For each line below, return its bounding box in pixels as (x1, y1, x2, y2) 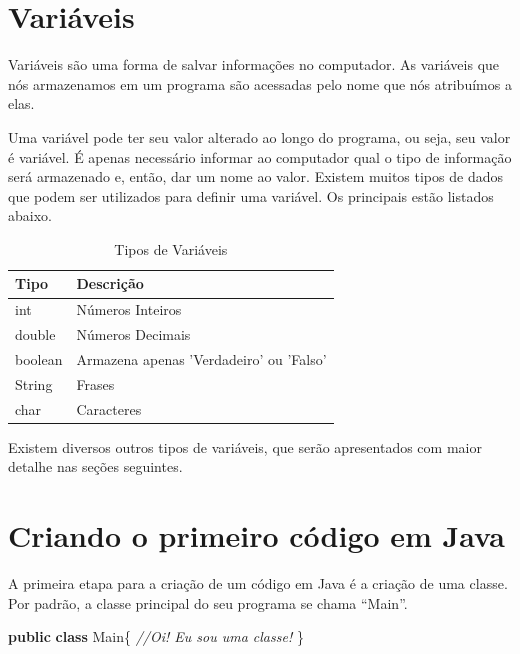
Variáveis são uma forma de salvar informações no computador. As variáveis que (8, 54, 500, 75)
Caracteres (76, 398, 142, 419)
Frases (76, 373, 115, 394)
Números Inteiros (76, 299, 182, 320)
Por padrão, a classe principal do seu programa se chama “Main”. (8, 592, 408, 613)
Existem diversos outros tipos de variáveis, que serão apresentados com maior (8, 436, 482, 457)
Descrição (76, 273, 144, 294)
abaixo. (8, 205, 52, 226)
